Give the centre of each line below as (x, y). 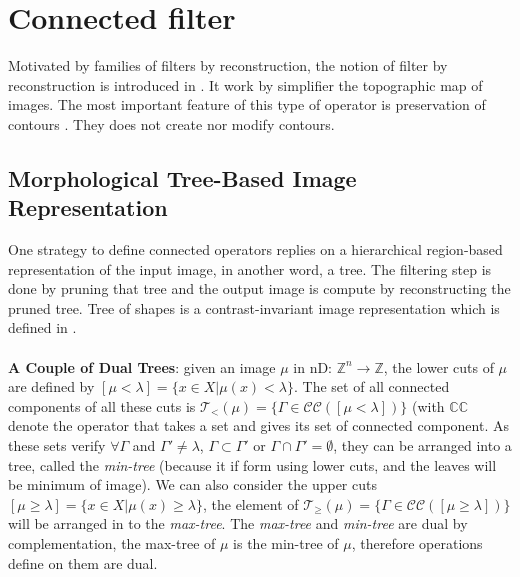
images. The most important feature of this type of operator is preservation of (247, 104)
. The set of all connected (372, 386)
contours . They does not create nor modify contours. (171, 123)
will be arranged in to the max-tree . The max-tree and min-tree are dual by (238, 523)
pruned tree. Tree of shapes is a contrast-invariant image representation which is (254, 307)
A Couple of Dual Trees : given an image (142, 366)
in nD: (313, 366)
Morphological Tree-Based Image (182, 177)
